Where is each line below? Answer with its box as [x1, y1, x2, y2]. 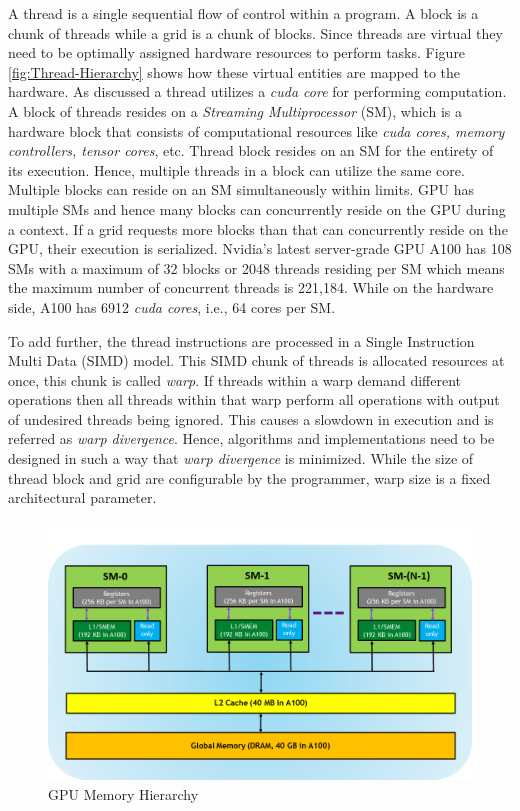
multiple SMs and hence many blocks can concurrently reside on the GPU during [8, 198, 506, 219]
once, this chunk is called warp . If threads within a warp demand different [8, 369, 461, 390]
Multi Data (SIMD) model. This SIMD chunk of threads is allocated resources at [8, 350, 505, 371]
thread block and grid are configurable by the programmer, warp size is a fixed [8, 467, 491, 488]
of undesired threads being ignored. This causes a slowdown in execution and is [8, 408, 494, 429]
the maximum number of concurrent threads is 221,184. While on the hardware [8, 277, 494, 298]
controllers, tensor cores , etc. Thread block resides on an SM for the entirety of [8, 140, 494, 161]
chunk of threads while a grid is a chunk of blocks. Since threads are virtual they [8, 22, 503, 43]
